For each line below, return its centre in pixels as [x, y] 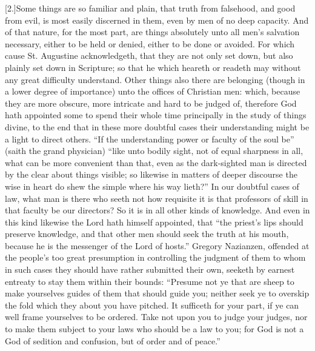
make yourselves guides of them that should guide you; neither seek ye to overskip [157, 293]
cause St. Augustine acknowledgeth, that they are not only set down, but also [149, 55]
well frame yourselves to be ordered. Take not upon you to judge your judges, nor [156, 317]
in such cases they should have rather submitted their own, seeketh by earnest [150, 269]
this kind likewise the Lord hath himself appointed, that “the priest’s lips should [154, 222]
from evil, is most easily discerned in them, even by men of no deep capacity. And [157, 20]
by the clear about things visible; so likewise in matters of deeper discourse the [151, 174]
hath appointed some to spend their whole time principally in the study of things [156, 115]
